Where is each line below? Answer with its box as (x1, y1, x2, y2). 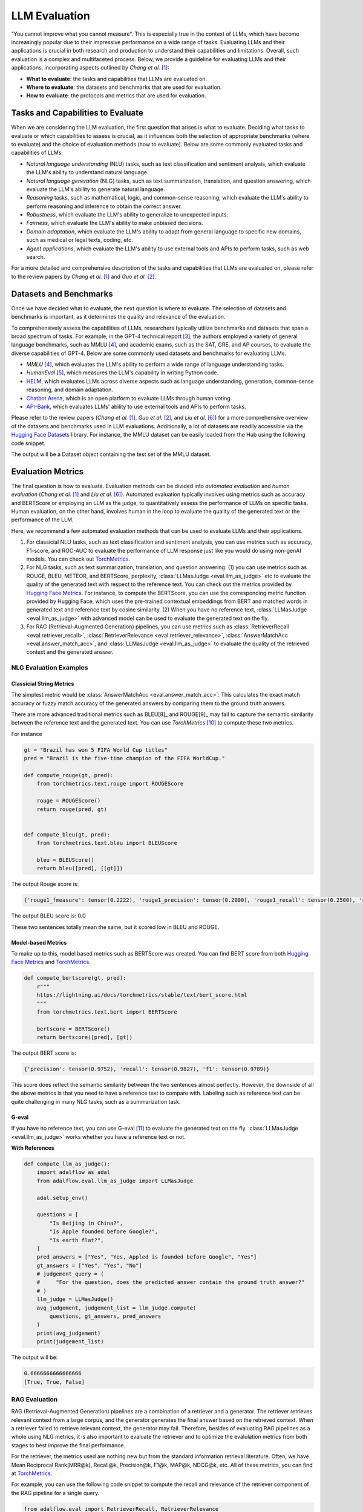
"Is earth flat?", (49, 1237, 104, 1243)
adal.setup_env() (36, 1194, 88, 1201)
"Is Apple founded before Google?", (49, 1228, 159, 1235)
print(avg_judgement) (36, 1329, 101, 1337)
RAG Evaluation (11, 1395, 58, 1403)
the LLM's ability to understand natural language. (26, 169, 149, 176)
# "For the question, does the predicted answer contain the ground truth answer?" (36, 1279, 305, 1286)
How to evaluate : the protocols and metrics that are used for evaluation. (26, 92, 206, 99)
